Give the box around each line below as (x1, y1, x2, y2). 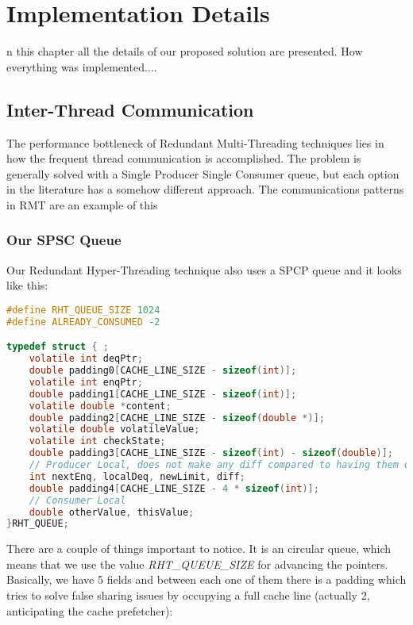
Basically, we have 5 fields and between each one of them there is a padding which (6, 571, 407, 588)
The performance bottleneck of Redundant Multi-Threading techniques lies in (6, 134, 384, 151)
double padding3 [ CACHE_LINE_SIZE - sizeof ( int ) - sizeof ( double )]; (29, 447, 393, 459)
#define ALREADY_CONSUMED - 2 (6, 316, 160, 328)
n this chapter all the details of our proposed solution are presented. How (6, 43, 363, 59)
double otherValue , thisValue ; (29, 506, 195, 518)
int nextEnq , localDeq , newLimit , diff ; (29, 470, 245, 482)
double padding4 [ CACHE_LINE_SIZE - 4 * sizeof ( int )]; (29, 482, 319, 494)
